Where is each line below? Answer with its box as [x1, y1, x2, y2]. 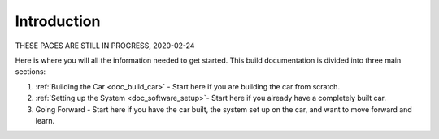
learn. [35, 115, 55, 125]
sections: [15, 67, 46, 76]
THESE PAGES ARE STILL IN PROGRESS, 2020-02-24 [15, 41, 195, 50]
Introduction [15, 12, 101, 30]
